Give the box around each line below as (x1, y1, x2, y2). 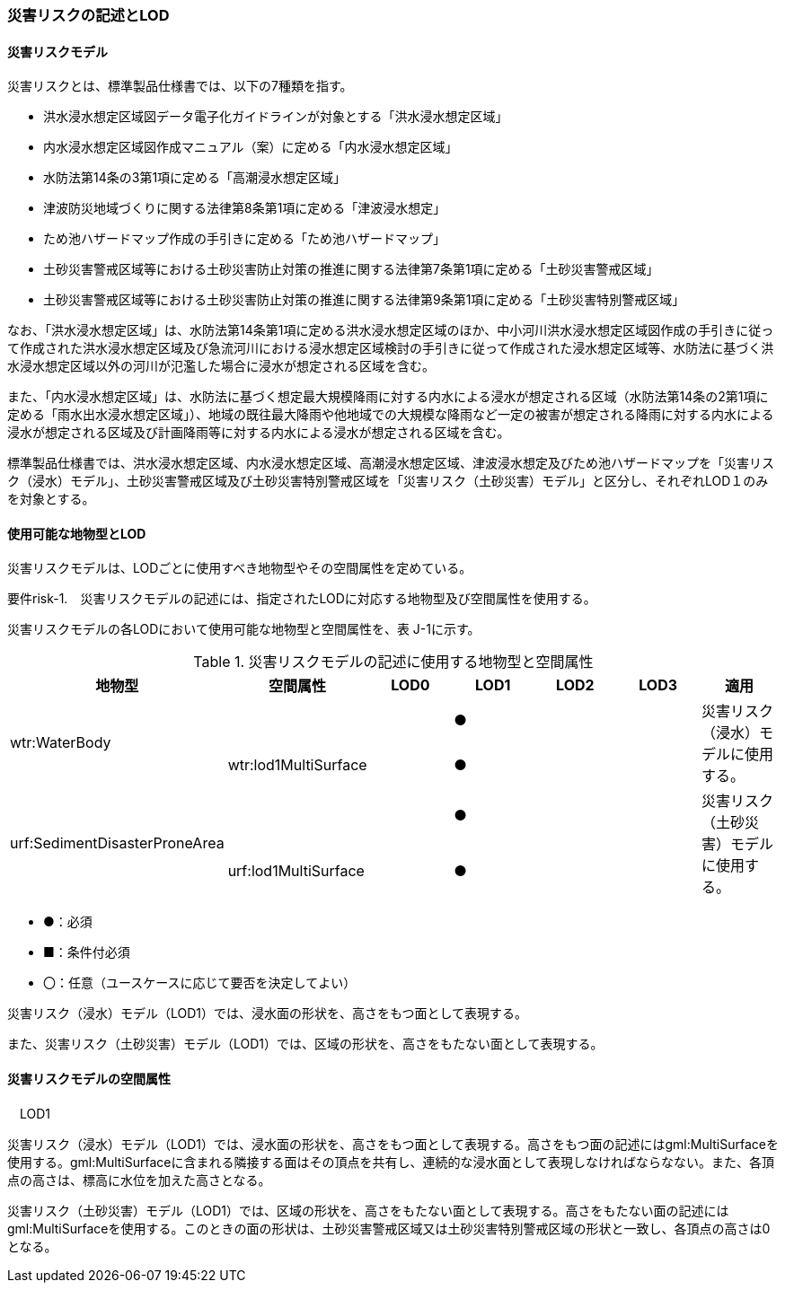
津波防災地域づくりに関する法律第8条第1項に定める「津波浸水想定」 (43, 200, 446, 216)
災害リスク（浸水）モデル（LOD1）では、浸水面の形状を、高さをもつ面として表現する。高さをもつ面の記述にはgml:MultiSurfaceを (7, 1136, 779, 1152)
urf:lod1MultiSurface (227, 862, 365, 881)
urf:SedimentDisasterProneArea (10, 834, 225, 853)
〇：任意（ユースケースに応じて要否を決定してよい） (43, 975, 357, 991)
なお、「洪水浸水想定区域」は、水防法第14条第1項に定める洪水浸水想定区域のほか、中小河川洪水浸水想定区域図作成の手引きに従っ (7, 322, 774, 338)
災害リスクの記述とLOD (7, 6, 170, 24)
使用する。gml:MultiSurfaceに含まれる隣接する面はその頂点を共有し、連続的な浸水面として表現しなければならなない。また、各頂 (7, 1154, 775, 1170)
